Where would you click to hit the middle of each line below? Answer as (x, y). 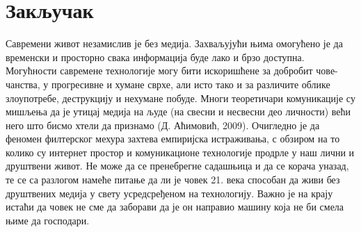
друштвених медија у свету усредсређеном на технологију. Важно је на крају (169, 193)
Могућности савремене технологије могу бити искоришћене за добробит (159, 71)
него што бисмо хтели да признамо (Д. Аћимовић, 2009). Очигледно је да (163, 125)
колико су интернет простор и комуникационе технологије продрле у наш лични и (180, 152)
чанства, (23, 84)
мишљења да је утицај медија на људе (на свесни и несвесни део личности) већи (178, 111)
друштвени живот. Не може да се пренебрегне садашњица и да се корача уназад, (177, 166)
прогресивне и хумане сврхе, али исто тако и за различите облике (191, 84)
